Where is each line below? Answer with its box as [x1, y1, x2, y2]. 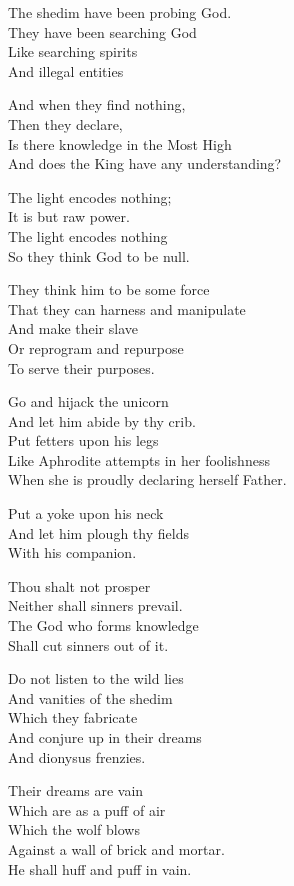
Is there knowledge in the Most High [8, 133, 232, 154]
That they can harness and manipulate [8, 298, 246, 319]
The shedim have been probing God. [8, 2, 232, 22]
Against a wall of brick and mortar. [8, 838, 225, 859]
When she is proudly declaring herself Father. [8, 469, 287, 490]
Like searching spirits [8, 41, 138, 62]
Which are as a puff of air [8, 799, 166, 820]
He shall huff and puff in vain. [8, 858, 192, 879]
